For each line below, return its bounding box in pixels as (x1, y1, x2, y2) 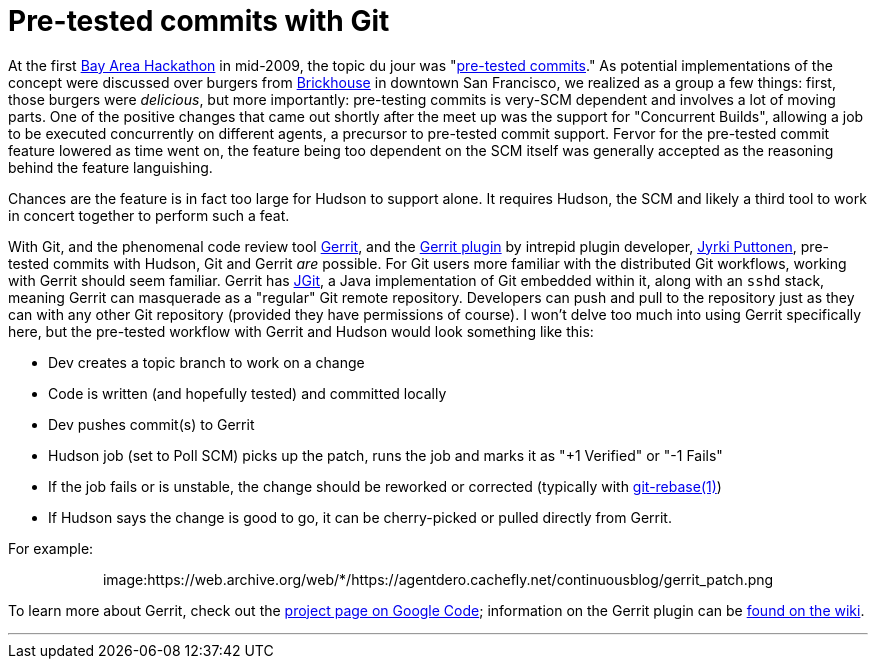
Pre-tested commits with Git (8, 4, 390, 38)
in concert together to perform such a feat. (8, 206, 290, 224)
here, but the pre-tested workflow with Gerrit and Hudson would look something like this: (8, 322, 594, 340)
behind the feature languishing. (8, 158, 213, 176)
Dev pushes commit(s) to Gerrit (48, 415, 255, 433)
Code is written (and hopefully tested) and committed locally (48, 384, 447, 402)
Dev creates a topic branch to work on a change (48, 353, 365, 371)
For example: (8, 539, 94, 557)
